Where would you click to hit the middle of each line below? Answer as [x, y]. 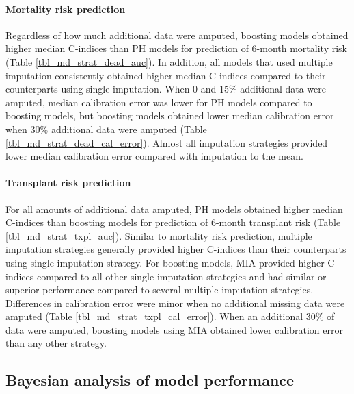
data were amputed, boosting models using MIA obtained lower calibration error [174, 329]
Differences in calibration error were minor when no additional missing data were [175, 303]
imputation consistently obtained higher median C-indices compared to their [166, 75]
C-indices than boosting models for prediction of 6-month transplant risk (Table [173, 222]
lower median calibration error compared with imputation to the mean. [154, 156]
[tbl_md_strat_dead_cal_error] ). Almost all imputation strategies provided [167, 142]
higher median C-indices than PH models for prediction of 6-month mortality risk [176, 48]
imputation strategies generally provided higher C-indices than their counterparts [176, 249]
